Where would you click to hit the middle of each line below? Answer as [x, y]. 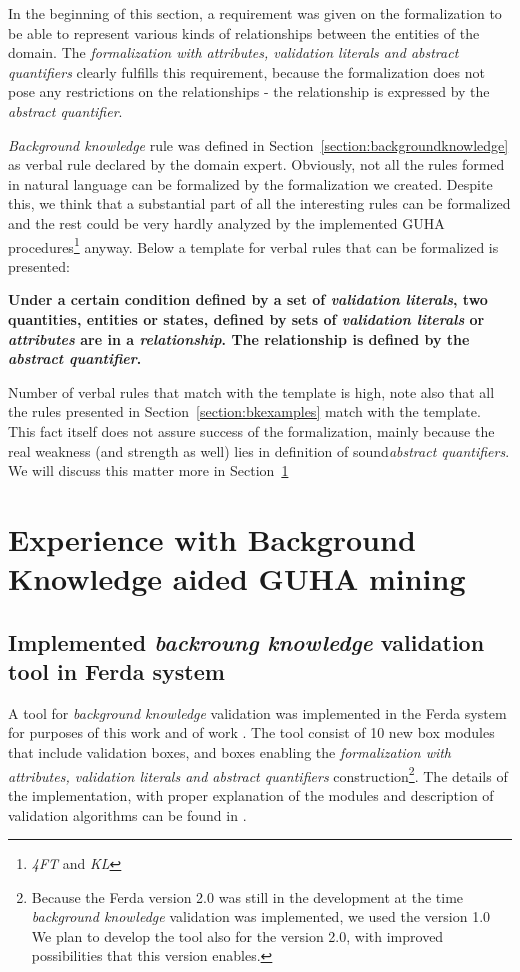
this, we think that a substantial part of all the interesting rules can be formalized [259, 203]
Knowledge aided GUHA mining [237, 578]
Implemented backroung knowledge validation [246, 641]
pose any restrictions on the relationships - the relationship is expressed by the [249, 91]
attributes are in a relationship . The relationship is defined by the [239, 338]
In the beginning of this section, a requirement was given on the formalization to [255, 13]
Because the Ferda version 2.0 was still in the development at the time [247, 896]
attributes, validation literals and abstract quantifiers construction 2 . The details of [258, 774]
